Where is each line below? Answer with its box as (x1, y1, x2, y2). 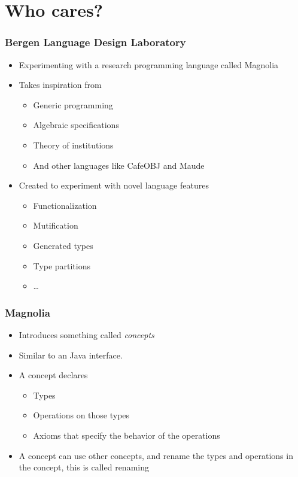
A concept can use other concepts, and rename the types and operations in (19, 449, 293, 461)
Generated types (33, 239, 93, 251)
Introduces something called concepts (19, 328, 154, 341)
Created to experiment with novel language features (19, 179, 209, 192)
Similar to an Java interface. (19, 348, 123, 361)
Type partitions (33, 259, 91, 272)
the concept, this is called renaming (19, 461, 149, 473)
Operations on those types (33, 409, 130, 421)
